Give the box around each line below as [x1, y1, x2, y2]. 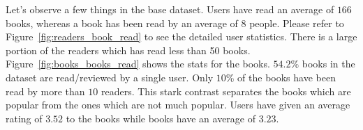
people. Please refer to [249, 15, 344, 30]
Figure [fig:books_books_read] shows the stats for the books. [6, 56, 270, 71]
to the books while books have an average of [66, 111, 256, 125]
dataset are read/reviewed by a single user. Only [6, 70, 214, 84]
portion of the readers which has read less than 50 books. [6, 42, 251, 57]
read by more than [6, 83, 85, 98]
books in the [302, 56, 355, 71]
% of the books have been [225, 70, 336, 84]
